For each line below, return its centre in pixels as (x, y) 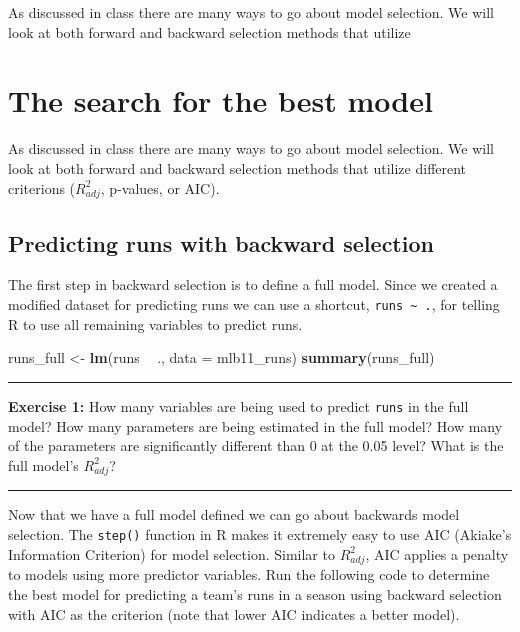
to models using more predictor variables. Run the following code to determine (249, 574)
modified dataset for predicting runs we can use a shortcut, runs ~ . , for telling (254, 304)
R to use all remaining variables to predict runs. (155, 323)
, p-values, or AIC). (160, 187)
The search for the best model (220, 100)
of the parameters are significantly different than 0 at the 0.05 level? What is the (256, 445)
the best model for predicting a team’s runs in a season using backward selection (255, 594)
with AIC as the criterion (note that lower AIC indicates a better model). (234, 613)
